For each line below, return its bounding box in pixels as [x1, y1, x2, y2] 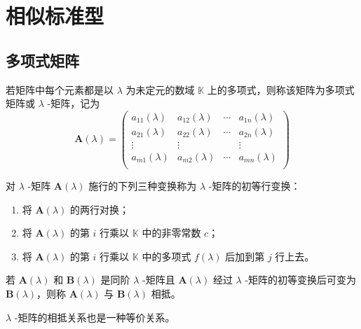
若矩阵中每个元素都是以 [6, 82, 114, 97]
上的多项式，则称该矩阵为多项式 [207, 82, 355, 97]
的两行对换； [69, 202, 129, 216]
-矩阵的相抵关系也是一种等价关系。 [14, 309, 175, 324]
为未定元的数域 [125, 82, 195, 97]
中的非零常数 [142, 225, 201, 240]
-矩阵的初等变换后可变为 [245, 272, 357, 287]
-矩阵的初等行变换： [208, 178, 301, 192]
